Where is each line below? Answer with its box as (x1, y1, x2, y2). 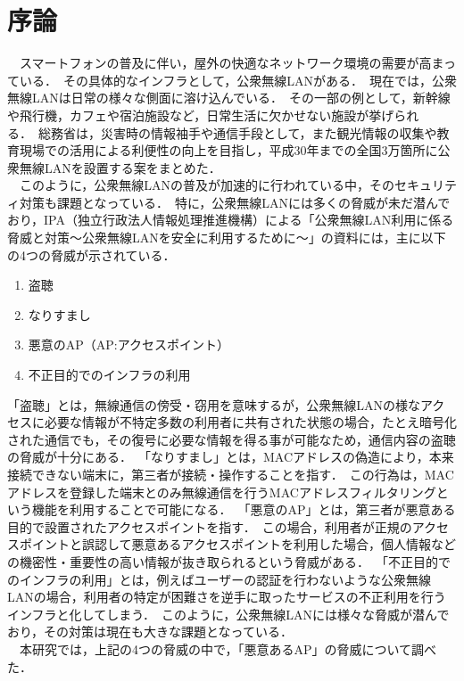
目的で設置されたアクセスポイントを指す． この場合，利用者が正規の (7, 517, 412, 536)
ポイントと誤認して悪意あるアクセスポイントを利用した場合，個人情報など (19, 535, 456, 554)
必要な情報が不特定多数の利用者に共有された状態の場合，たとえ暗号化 (44, 413, 457, 431)
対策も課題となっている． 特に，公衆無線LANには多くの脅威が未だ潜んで (19, 193, 451, 211)
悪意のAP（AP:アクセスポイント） (28, 335, 230, 354)
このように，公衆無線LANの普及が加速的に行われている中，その (19, 176, 394, 194)
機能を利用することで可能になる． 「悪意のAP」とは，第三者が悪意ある (31, 500, 456, 519)
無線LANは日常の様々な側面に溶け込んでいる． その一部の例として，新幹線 (7, 88, 451, 107)
